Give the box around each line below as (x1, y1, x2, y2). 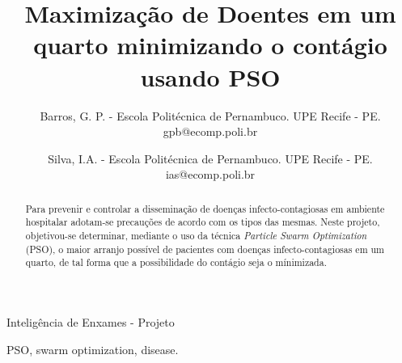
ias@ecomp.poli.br (165, 166, 256, 183)
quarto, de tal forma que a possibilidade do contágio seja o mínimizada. (25, 255, 327, 269)
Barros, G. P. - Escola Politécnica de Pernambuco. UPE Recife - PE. (40, 107, 381, 124)
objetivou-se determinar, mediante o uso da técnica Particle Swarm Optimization (25, 228, 367, 242)
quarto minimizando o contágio (33, 28, 387, 61)
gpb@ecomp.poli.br (163, 123, 258, 140)
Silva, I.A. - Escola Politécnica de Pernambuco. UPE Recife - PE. (48, 150, 373, 167)
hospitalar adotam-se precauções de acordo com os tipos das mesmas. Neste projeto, (25, 215, 380, 229)
